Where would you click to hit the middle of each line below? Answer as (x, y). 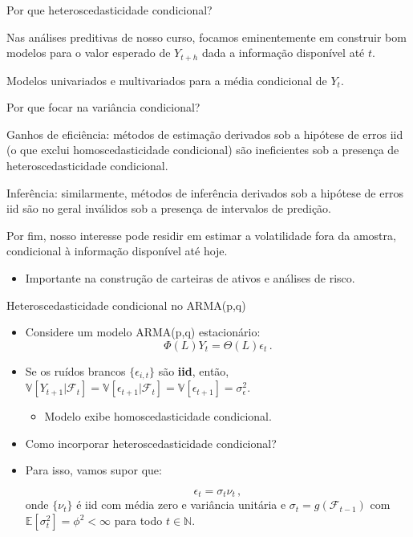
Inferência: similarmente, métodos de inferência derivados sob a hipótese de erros (205, 192)
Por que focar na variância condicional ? (103, 107)
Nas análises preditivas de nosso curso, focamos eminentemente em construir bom (206, 37)
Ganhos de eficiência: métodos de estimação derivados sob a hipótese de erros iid (205, 134)
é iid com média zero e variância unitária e (181, 504)
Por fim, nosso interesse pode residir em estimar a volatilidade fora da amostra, (201, 235)
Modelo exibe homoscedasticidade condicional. (158, 416)
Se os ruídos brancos (75, 370)
